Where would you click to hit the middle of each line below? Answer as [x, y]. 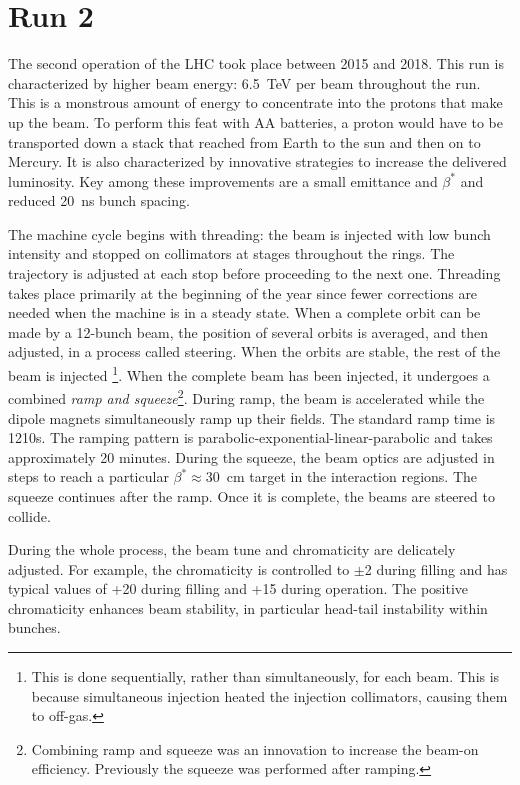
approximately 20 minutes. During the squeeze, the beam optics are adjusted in [251, 456]
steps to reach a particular [88, 476]
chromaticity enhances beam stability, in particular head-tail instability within [248, 607]
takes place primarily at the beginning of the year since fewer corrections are [243, 292]
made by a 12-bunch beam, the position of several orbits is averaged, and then [248, 331]
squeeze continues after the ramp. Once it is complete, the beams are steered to [251, 495]
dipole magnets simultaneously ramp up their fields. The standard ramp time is [252, 417]
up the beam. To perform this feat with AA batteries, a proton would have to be [255, 121]
